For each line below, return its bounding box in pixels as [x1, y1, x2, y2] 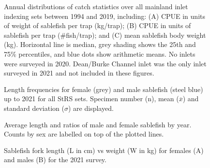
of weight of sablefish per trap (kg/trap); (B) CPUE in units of [4, 20, 191, 31]
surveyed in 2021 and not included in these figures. [4, 68, 154, 78]
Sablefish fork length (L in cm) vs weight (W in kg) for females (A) [4, 145, 204, 155]
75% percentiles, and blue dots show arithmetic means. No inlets [4, 48, 195, 59]
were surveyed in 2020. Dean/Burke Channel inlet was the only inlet [4, 58, 207, 68]
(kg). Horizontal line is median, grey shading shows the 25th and [4, 39, 196, 49]
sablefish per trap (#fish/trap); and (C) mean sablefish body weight [4, 30, 206, 40]
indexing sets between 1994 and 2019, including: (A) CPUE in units [4, 11, 205, 21]
